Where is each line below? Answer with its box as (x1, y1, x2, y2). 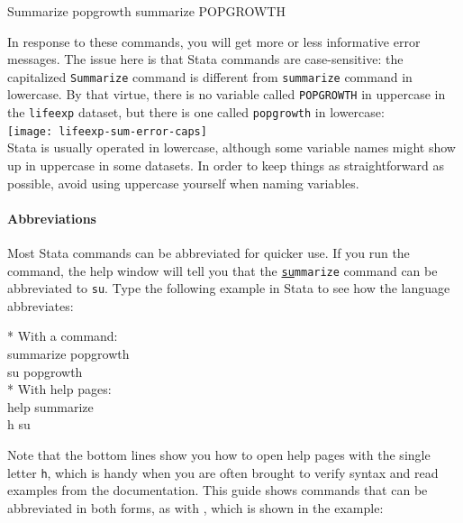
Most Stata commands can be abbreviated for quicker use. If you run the (7, 243, 410, 261)
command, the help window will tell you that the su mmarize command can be (7, 261, 438, 280)
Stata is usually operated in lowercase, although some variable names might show (7, 138, 456, 157)
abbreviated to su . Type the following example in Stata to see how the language (7, 279, 450, 298)
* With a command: (7, 326, 118, 345)
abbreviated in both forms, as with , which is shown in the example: (7, 498, 384, 517)
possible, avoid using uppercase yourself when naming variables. (7, 173, 359, 192)
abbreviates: (7, 296, 74, 315)
